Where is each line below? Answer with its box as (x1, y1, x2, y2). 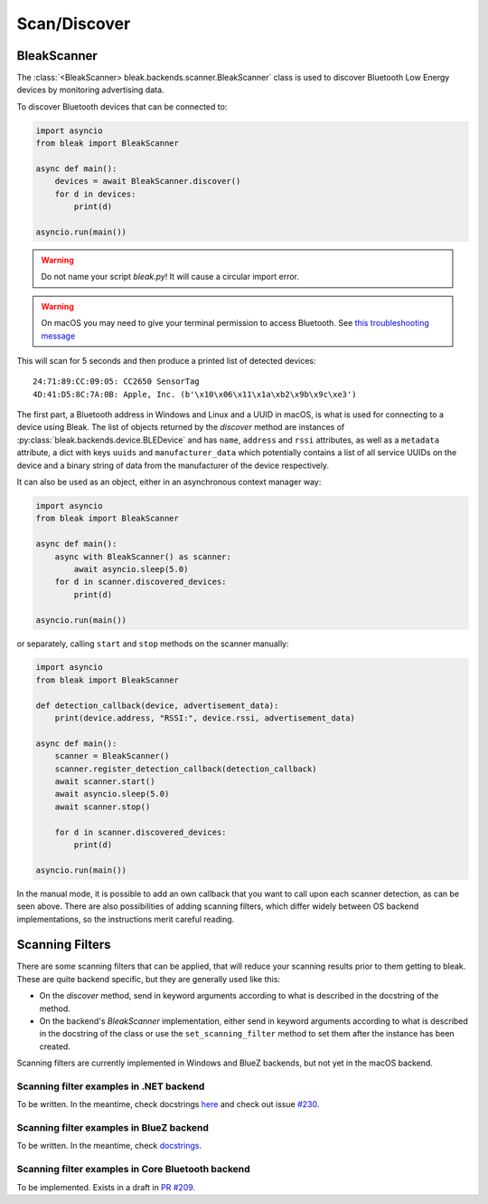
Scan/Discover (16, 14, 131, 33)
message (41, 330, 76, 341)
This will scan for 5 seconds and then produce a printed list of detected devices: (16, 355, 316, 366)
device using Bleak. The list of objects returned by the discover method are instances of (16, 422, 345, 433)
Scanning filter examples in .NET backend (16, 1080, 205, 1093)
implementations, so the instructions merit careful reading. (16, 913, 235, 924)
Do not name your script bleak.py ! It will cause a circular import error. (41, 272, 300, 282)
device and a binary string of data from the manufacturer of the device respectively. (16, 460, 330, 471)
